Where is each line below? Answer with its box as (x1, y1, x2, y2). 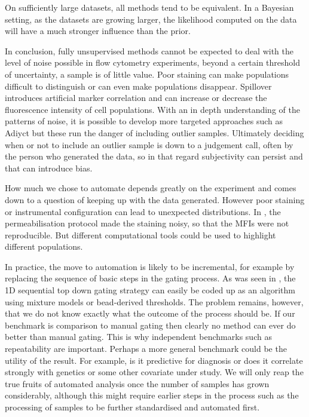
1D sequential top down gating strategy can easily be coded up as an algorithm (5, 284, 295, 296)
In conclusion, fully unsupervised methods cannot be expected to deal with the (5, 44, 293, 57)
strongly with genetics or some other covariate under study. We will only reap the (5, 366, 304, 378)
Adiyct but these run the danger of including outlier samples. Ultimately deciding (5, 126, 304, 139)
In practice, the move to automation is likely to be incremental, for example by (5, 260, 295, 272)
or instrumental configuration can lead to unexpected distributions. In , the (5, 205, 281, 217)
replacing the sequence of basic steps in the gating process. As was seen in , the (5, 272, 296, 284)
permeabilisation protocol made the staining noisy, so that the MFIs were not (5, 217, 289, 229)
